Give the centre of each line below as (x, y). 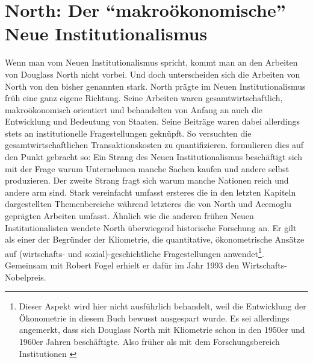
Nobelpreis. (26, 277)
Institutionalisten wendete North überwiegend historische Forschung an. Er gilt (151, 227)
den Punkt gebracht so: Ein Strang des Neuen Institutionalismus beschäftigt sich (154, 157)
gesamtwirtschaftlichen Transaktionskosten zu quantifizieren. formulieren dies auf (154, 145)
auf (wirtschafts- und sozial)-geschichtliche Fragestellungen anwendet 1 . (135, 252)
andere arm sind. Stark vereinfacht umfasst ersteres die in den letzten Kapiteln (150, 192)
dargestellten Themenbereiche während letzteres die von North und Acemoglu (148, 204)
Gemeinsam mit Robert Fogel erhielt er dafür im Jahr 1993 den (122, 265)
